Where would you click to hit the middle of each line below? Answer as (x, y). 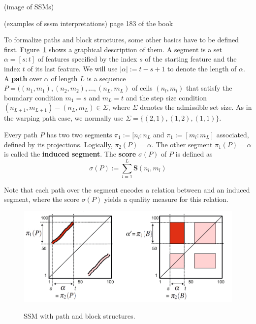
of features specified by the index (87, 59)
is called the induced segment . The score (70, 154)
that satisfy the (209, 88)
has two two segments (79, 134)
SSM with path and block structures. (80, 316)
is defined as (194, 154)
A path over (23, 78)
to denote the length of (202, 68)
